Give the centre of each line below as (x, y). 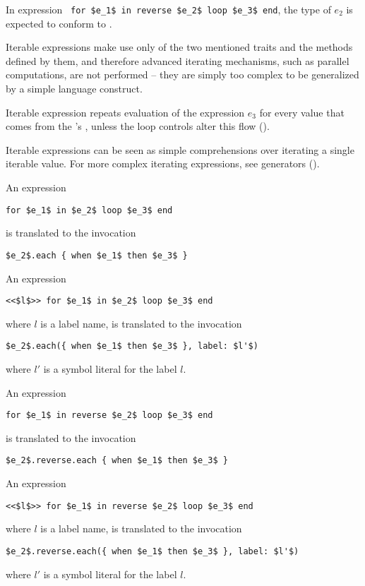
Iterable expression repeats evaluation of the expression (125, 112)
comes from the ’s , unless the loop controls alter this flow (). (138, 126)
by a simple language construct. (74, 89)
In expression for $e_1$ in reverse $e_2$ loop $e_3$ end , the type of (168, 9)
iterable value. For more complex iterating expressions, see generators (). (163, 163)
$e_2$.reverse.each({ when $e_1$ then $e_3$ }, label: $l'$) (152, 551)
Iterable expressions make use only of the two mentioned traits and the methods (179, 47)
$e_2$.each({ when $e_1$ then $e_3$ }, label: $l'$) (132, 346)
